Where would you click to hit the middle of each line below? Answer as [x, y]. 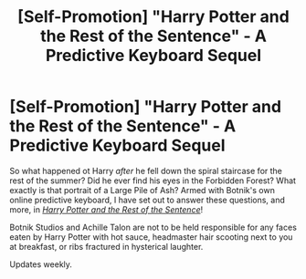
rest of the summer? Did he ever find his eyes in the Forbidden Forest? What [153, 181]
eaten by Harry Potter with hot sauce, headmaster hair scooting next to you [151, 237]
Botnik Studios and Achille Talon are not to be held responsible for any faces [153, 227]
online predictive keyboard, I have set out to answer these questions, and [148, 200]
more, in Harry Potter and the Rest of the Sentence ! [106, 209]
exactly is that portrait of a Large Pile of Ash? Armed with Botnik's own [142, 190]
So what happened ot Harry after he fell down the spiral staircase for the [146, 170]
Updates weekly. [41, 264]
